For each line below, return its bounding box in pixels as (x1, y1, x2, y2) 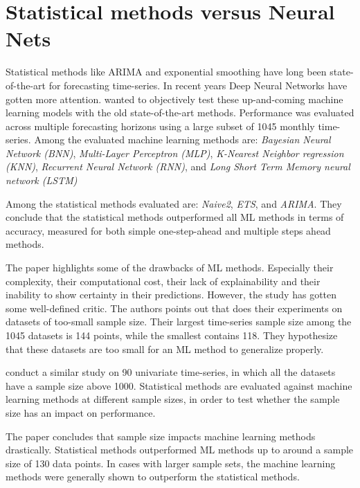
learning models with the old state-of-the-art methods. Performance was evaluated (6, 105, 354, 120)
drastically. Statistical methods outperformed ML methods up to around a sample (6, 442, 354, 457)
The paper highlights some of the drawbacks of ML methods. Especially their (6, 260, 334, 275)
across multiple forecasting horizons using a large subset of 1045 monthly (6, 118, 315, 133)
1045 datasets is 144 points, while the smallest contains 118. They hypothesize (6, 328, 338, 342)
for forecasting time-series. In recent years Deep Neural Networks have (48, 78, 348, 92)
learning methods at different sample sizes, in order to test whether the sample (6, 392, 340, 406)
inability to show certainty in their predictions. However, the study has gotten (6, 287, 337, 302)
